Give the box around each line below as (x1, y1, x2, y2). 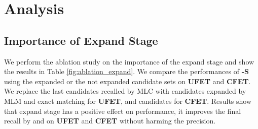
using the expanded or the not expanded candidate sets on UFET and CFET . (4, 76, 251, 86)
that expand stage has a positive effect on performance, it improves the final (4, 105, 241, 116)
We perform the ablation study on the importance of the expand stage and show (4, 56, 254, 67)
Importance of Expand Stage (4, 32, 158, 48)
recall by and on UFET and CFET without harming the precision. (4, 115, 216, 126)
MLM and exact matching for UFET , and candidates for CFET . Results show (4, 95, 252, 106)
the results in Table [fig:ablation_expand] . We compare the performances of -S (4, 66, 249, 77)
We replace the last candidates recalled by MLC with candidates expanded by (4, 86, 246, 96)
